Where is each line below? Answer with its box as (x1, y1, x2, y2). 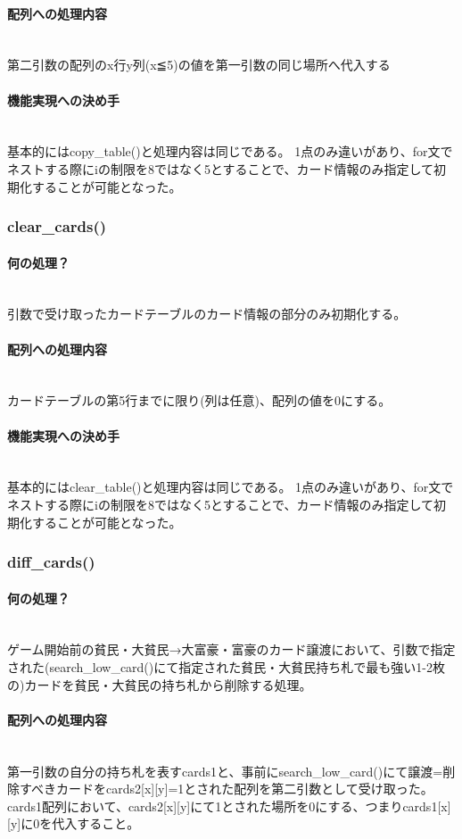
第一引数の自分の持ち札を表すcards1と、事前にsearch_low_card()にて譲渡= (7, 761, 443, 780)
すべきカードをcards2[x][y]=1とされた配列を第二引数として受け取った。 (19, 779, 433, 798)
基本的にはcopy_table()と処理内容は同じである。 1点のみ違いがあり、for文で (7, 142, 453, 161)
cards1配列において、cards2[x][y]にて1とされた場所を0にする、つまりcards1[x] (7, 796, 451, 815)
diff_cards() (7, 551, 95, 573)
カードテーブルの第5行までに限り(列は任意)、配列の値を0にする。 (7, 391, 392, 410)
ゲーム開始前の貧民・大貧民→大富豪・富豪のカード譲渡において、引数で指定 (7, 640, 456, 659)
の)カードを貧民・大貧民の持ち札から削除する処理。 (7, 675, 312, 694)
